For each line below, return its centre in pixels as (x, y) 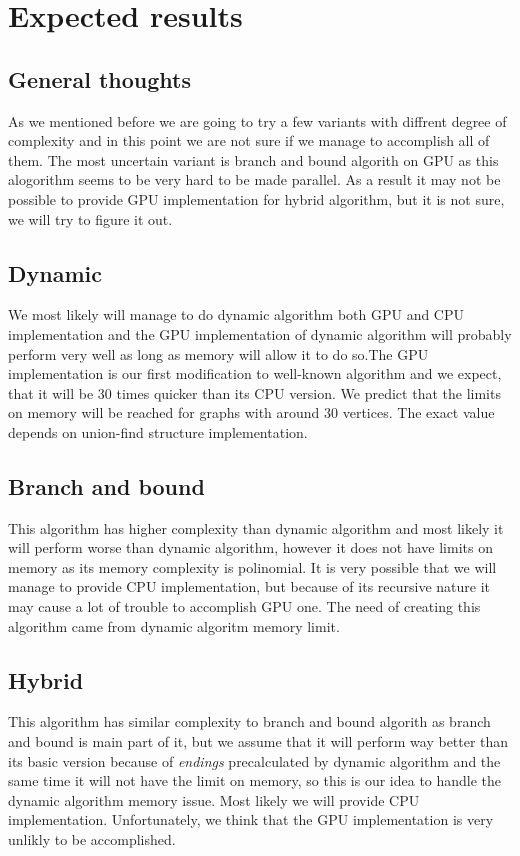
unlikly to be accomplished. (92, 839)
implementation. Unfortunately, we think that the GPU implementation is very (251, 819)
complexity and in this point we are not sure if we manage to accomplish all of (249, 140)
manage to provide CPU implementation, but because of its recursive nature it (249, 586)
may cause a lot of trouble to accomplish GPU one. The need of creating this (244, 606)
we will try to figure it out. (90, 218)
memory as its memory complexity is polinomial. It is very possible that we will (252, 566)
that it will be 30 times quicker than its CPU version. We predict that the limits (254, 392)
